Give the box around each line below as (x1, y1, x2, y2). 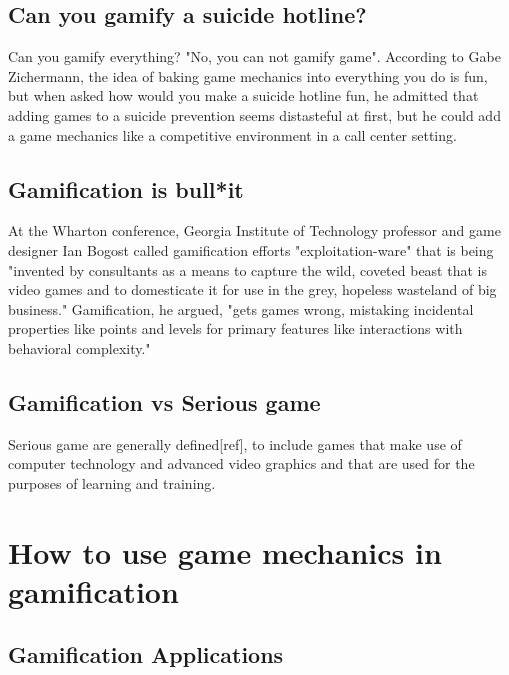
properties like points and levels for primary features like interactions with (8, 318, 463, 339)
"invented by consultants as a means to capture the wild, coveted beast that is (8, 259, 487, 280)
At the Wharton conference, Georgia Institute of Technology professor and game (8, 220, 501, 241)
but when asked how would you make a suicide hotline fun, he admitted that (8, 85, 479, 106)
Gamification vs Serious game (8, 386, 321, 417)
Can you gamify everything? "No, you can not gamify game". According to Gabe (8, 46, 501, 67)
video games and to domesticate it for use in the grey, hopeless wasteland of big (8, 279, 497, 300)
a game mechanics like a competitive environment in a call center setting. (8, 124, 457, 145)
